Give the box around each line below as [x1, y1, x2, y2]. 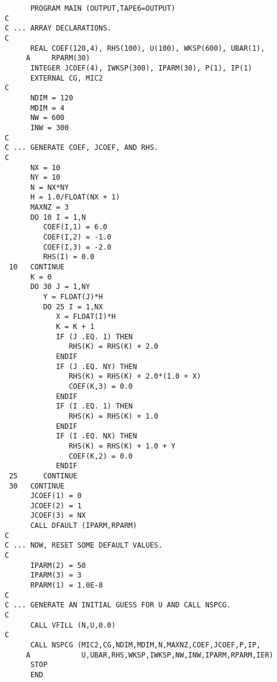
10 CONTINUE [9, 263, 65, 272]
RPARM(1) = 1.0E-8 [30, 581, 103, 590]
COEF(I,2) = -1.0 [43, 233, 111, 242]
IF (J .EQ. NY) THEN [55, 362, 137, 371]
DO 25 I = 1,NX [43, 302, 103, 311]
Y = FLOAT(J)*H [43, 293, 103, 302]
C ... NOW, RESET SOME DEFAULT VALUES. [5, 541, 163, 550]
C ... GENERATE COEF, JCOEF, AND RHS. [5, 143, 158, 152]
